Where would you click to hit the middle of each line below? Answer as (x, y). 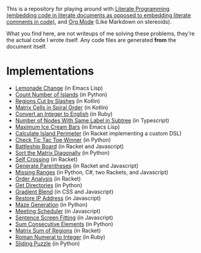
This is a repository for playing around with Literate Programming (88, 9)
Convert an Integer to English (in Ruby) (64, 114)
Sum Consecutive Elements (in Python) (64, 224)
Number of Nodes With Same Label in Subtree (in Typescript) (92, 120)
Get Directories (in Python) (49, 185)
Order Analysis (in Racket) (48, 179)
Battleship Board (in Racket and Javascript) (69, 146)
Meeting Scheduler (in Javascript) (58, 211)
